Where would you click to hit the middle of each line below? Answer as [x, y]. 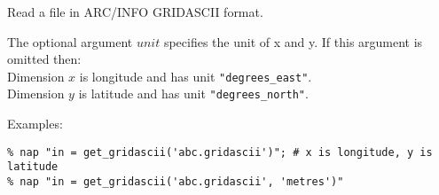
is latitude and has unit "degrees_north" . [193, 94]
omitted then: [44, 59]
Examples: [35, 124]
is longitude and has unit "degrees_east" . [196, 76]
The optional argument [70, 41]
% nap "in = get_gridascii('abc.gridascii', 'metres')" [176, 182]
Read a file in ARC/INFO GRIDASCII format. [135, 12]
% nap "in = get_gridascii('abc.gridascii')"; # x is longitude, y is [220, 152]
